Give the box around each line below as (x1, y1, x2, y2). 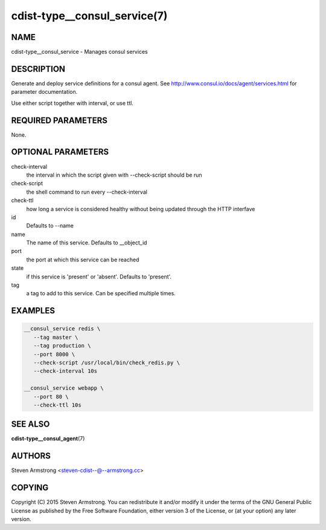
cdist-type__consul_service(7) (11, 9, 168, 22)
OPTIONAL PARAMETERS (11, 147, 109, 157)
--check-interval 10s (33, 368, 98, 375)
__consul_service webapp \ (24, 385, 104, 391)
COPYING (11, 483, 49, 493)
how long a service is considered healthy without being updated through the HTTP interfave (26, 205, 255, 212)
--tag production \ (33, 342, 91, 349)
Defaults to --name (26, 222, 74, 229)
